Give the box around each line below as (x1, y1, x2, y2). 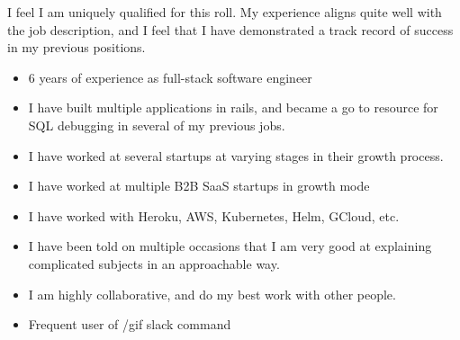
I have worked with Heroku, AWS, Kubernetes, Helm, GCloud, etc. (28, 206, 400, 225)
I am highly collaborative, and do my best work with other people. (28, 284, 396, 303)
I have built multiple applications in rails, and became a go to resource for (28, 98, 438, 117)
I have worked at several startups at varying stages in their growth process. (28, 146, 444, 165)
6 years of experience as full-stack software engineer (28, 67, 312, 86)
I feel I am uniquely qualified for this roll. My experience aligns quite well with (7, 3, 442, 21)
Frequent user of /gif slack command (28, 315, 231, 334)
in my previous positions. (7, 38, 146, 57)
